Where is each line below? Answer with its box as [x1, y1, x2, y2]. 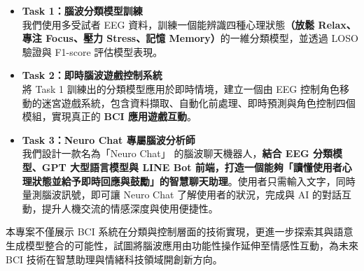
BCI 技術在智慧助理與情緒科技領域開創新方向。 [6, 251, 223, 266]
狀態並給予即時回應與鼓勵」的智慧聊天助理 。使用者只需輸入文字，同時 [31, 173, 356, 188]
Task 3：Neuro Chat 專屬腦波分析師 [22, 132, 195, 147]
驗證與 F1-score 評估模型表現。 [22, 44, 163, 59]
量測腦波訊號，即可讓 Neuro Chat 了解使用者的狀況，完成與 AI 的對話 [22, 187, 342, 202]
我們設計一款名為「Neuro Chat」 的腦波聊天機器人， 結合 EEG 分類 [22, 146, 333, 161]
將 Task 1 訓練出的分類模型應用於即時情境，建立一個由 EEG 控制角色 [22, 81, 340, 96]
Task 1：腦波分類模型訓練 [22, 3, 143, 17]
